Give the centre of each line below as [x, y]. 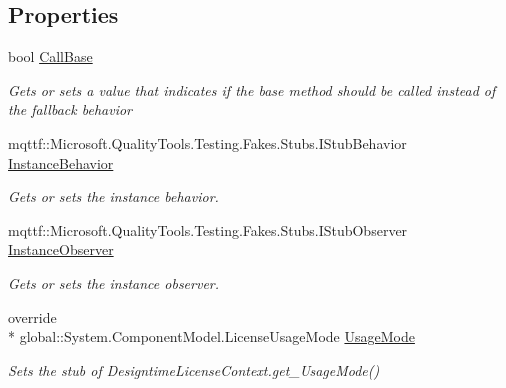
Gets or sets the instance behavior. [113, 196]
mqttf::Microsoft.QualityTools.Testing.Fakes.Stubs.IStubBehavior [207, 142]
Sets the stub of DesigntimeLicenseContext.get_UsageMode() [194, 369]
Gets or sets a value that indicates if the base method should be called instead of [252, 89]
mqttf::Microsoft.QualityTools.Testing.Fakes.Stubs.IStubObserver [208, 229]
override [32, 316]
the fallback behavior [70, 109]
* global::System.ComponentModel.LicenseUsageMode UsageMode [211, 336]
